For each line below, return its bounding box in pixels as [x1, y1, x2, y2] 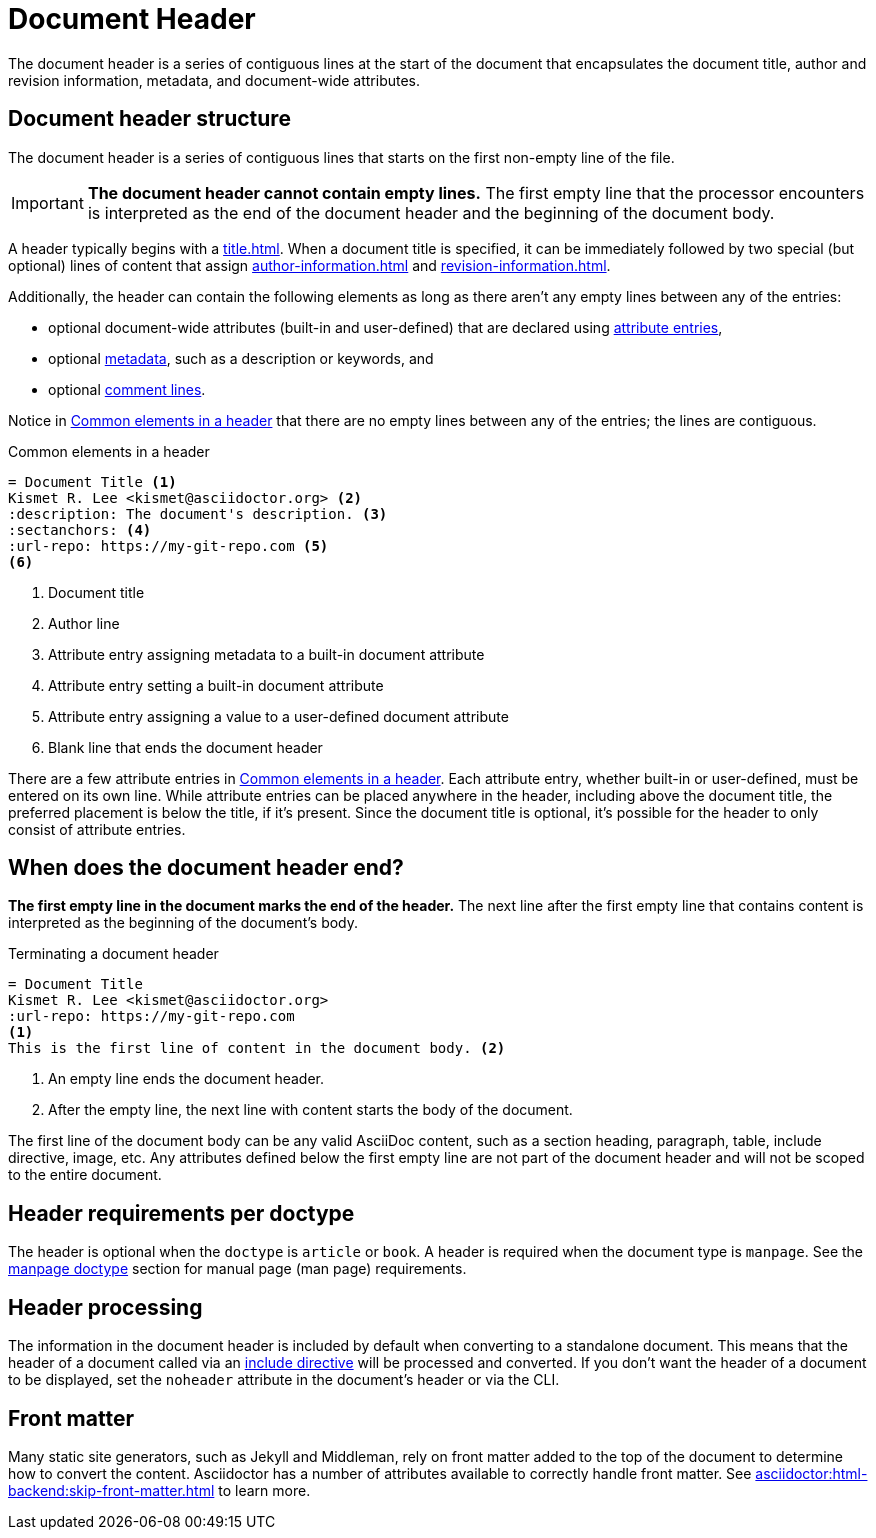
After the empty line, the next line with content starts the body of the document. [48, 1101, 573, 1119]
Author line [48, 614, 120, 632]
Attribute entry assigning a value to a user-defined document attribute [48, 707, 509, 725]
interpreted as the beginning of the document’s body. [8, 914, 359, 932]
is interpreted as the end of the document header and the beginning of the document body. [87, 202, 775, 223]
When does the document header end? [8, 855, 404, 881]
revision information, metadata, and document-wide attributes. [8, 71, 421, 89]
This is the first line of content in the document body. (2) [8, 1040, 506, 1057]
